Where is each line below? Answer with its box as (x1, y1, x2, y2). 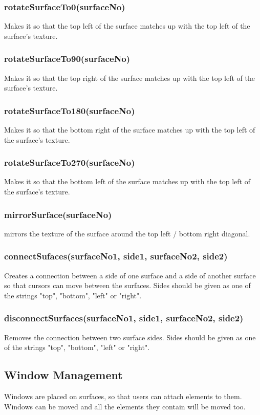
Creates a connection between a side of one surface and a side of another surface (4, 270, 256, 280)
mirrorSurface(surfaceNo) (4, 208, 112, 221)
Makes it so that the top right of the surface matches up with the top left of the (4, 72, 255, 83)
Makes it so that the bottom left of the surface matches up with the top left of (4, 176, 250, 187)
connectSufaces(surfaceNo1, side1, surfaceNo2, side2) (4, 250, 228, 263)
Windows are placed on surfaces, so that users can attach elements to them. (4, 391, 242, 402)
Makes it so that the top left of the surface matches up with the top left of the (4, 20, 250, 31)
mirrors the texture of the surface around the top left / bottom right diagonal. (4, 228, 250, 238)
